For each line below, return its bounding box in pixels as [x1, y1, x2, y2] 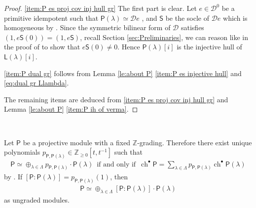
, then [110, 171, 128, 182]
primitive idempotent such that [4, 12, 99, 23]
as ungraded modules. [4, 195, 70, 205]
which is [223, 12, 248, 23]
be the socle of [165, 12, 209, 23]
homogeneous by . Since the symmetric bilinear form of [4, 22, 171, 33]
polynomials [4, 147, 40, 157]
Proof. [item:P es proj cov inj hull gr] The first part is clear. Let [4, 3, 197, 13]
